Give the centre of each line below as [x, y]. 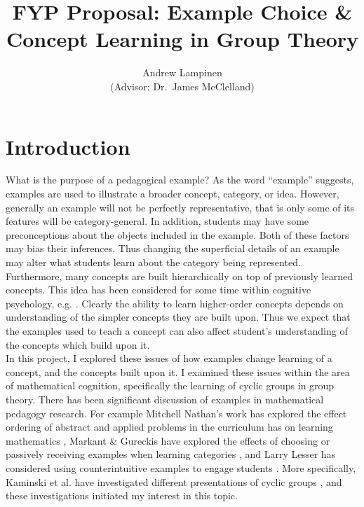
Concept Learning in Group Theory [182, 39]
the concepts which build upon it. [78, 344]
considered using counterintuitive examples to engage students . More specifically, [181, 467]
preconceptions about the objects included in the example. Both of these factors [177, 234]
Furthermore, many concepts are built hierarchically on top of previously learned [179, 276]
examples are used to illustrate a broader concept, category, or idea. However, [173, 194]
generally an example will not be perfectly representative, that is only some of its [180, 207]
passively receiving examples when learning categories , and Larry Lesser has [171, 454]
